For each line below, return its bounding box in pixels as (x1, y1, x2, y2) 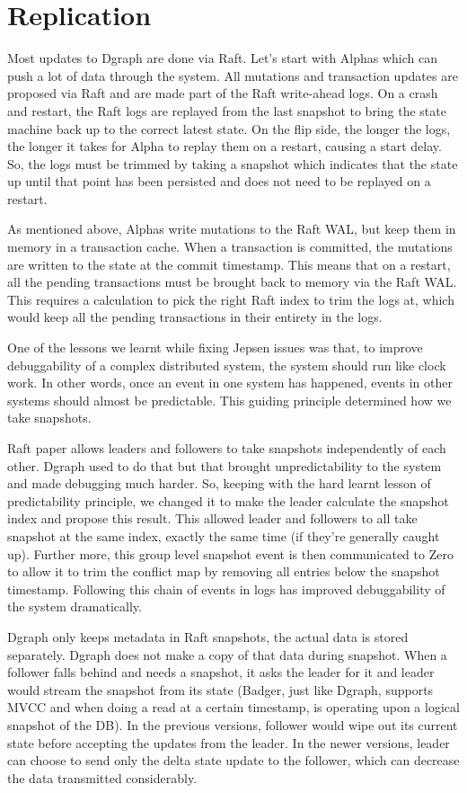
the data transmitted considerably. (7, 768, 198, 787)
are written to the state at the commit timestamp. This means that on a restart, (7, 254, 451, 273)
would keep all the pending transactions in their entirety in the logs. (7, 307, 383, 326)
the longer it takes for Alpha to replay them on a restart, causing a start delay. (7, 137, 442, 156)
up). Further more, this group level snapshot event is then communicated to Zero (7, 544, 454, 563)
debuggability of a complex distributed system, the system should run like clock (7, 355, 446, 374)
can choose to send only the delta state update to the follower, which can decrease (7, 751, 460, 770)
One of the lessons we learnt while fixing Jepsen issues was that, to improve (7, 338, 423, 357)
